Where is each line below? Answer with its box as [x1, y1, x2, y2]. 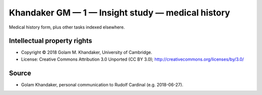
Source [9, 69, 32, 77]
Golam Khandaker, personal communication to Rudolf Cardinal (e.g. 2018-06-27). [21, 81, 184, 87]
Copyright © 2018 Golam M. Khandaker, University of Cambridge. [21, 49, 152, 55]
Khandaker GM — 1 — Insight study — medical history [9, 7, 230, 18]
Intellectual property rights [9, 37, 92, 45]
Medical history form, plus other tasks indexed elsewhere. [9, 24, 125, 30]
